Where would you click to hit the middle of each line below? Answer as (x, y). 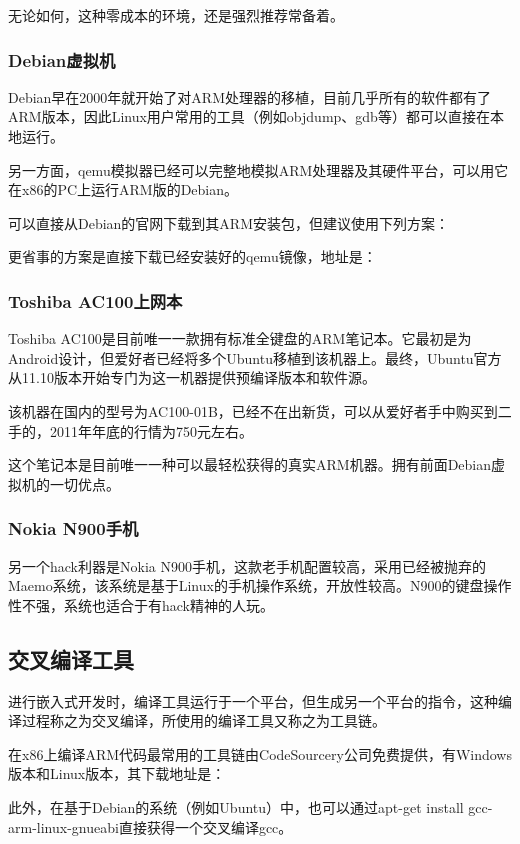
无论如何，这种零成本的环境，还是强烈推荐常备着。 (176, 15)
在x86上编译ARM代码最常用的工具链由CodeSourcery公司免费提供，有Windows (260, 753)
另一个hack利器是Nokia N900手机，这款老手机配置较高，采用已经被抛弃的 (247, 565)
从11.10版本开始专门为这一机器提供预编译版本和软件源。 (192, 377)
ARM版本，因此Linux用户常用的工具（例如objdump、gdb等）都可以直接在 (249, 116)
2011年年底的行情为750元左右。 (151, 430)
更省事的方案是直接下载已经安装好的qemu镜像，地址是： (192, 256)
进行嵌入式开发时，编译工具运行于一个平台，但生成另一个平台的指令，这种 (253, 700)
